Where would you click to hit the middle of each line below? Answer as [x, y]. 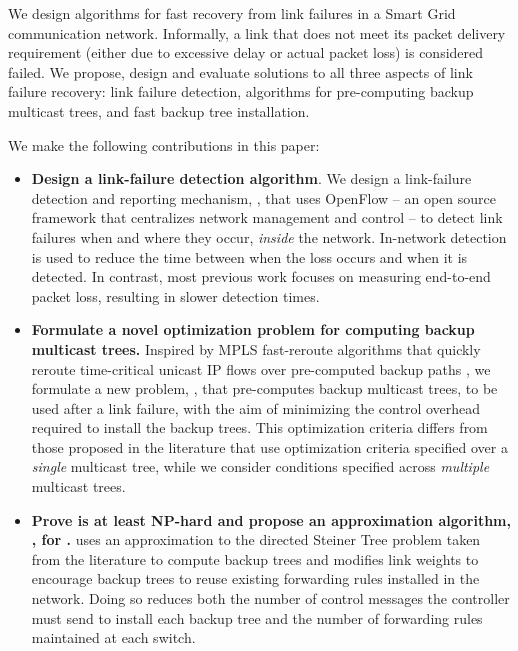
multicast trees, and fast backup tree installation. [159, 110]
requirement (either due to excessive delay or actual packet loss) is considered [246, 52]
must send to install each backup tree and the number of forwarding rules [257, 617]
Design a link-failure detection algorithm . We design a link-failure [251, 178]
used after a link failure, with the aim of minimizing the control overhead [256, 407]
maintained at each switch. [113, 637]
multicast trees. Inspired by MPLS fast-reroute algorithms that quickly [256, 348]
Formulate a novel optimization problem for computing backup [253, 329]
